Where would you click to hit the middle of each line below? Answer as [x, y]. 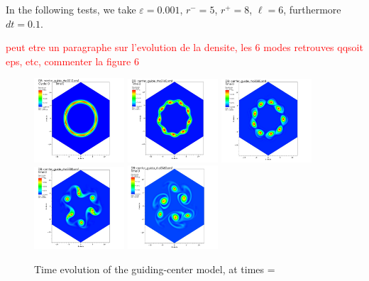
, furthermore [312, 9]
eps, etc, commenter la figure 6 [72, 61]
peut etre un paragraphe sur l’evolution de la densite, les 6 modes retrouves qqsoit [184, 47]
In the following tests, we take [71, 9]
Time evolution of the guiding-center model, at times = [155, 269]
